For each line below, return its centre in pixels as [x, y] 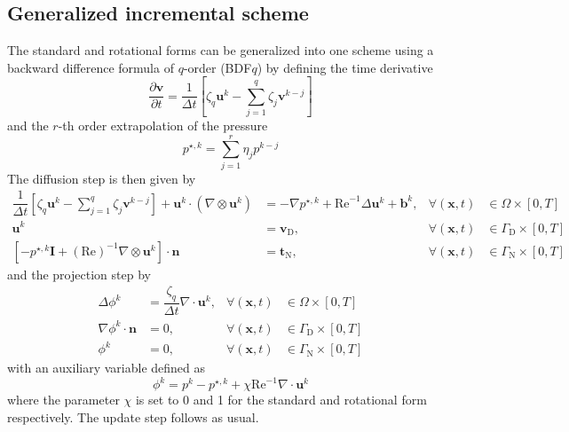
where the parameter [63, 400]
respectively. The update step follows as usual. [133, 416]
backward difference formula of [91, 67]
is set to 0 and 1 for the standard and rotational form [281, 400]
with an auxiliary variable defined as [107, 368]
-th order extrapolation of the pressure [163, 126]
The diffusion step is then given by [102, 178]
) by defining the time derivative [345, 67]
